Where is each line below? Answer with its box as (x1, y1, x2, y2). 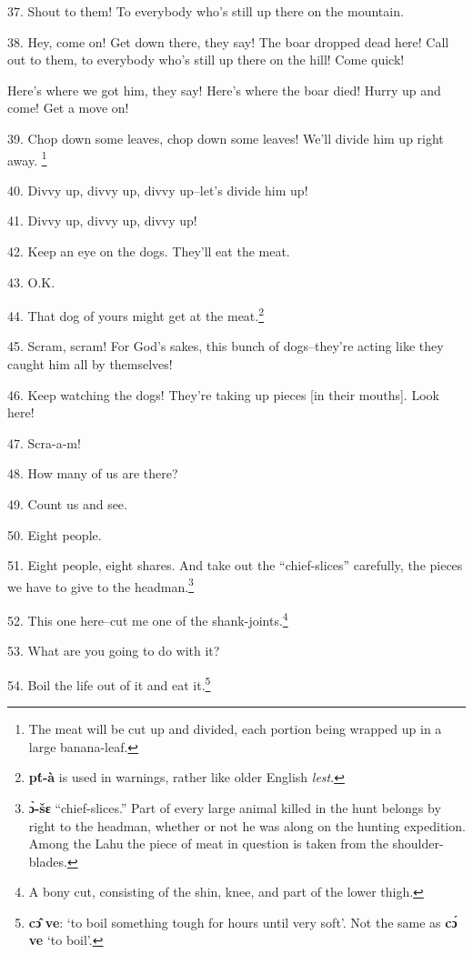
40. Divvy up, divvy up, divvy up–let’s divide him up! (7, 180, 308, 199)
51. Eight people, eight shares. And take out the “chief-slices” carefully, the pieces (7, 556, 463, 575)
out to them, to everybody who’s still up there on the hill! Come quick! (7, 50, 405, 69)
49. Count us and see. (7, 495, 127, 513)
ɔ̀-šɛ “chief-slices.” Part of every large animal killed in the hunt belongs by (28, 798, 441, 817)
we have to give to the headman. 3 (7, 574, 194, 596)
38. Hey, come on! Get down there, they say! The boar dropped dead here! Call (7, 32, 449, 51)
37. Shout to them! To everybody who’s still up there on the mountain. (7, 2, 404, 20)
